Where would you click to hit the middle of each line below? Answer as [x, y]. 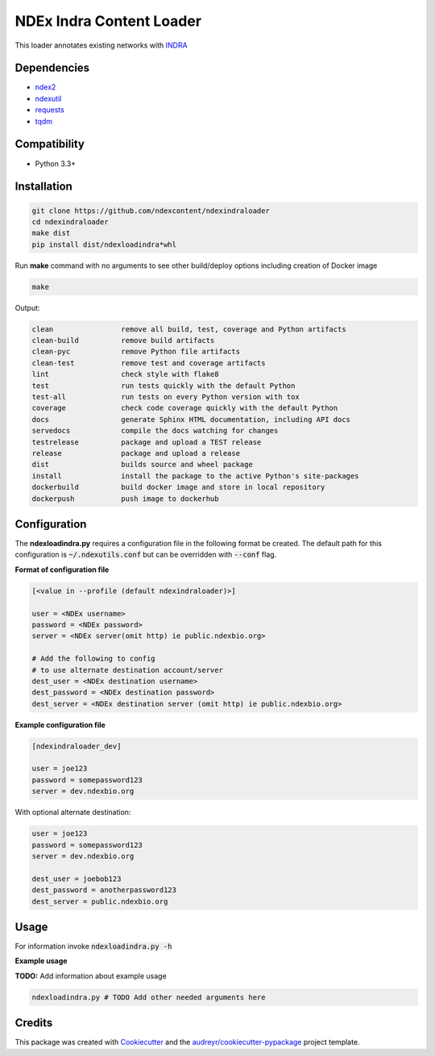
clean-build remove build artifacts [123, 340]
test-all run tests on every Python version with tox [166, 397]
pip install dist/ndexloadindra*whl [104, 244]
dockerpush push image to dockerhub [125, 499]
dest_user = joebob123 [77, 879]
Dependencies [52, 68]
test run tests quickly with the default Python [164, 386]
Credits [34, 1023]
